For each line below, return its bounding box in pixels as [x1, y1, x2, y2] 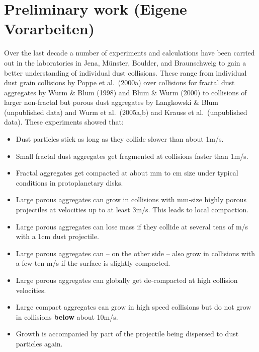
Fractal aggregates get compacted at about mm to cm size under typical [16, 167, 238, 178]
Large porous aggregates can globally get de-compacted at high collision [16, 275, 238, 285]
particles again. [16, 338, 63, 348]
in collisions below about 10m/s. [16, 311, 118, 322]
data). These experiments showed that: [4, 116, 124, 127]
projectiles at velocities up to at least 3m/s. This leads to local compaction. [16, 204, 249, 215]
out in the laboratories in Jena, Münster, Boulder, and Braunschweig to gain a [4, 57, 246, 68]
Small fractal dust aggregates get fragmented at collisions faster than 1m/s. [16, 150, 248, 161]
